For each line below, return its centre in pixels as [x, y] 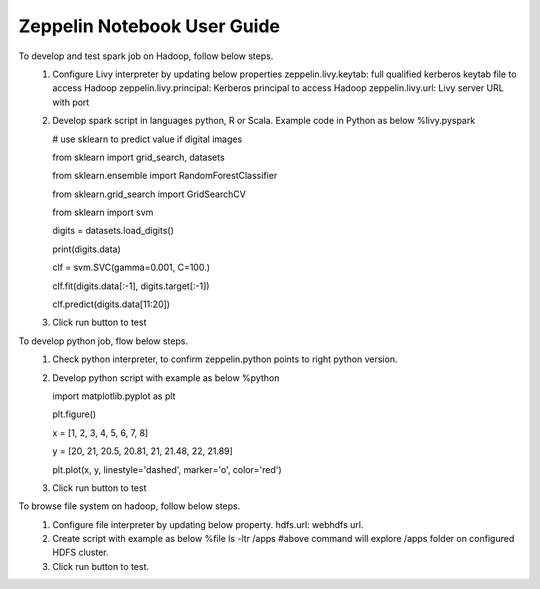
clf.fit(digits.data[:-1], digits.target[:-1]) [131, 286]
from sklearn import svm [103, 212]
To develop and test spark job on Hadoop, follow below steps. [146, 56]
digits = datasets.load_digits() [113, 231]
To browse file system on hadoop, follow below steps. [129, 506]
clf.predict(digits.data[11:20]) [111, 304]
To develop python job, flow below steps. [103, 341]
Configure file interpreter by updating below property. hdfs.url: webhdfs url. [208, 524]
